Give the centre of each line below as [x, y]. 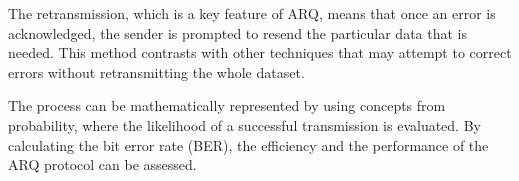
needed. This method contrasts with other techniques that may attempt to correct [260, 52]
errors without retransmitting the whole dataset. [156, 71]
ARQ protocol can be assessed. [102, 164]
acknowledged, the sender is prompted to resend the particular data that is [238, 32]
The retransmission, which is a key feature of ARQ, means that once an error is [252, 13]
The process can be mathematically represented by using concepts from [227, 105]
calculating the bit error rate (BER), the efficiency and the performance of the [248, 144]
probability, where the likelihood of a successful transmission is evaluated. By [244, 124]
